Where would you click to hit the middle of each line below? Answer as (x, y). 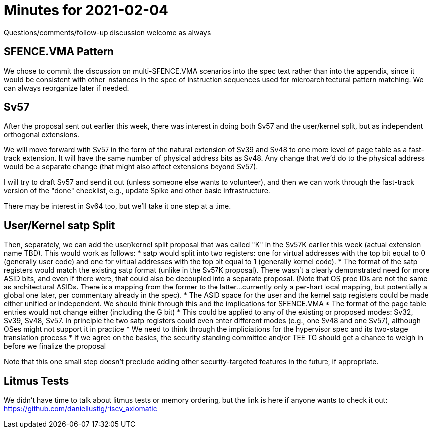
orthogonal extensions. (42, 135)
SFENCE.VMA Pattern (59, 52)
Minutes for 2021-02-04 (86, 10)
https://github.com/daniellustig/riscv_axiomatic (81, 409)
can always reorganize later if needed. (67, 88)
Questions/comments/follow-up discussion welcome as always (108, 32)
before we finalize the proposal (55, 346)
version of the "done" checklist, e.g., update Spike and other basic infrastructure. (137, 191)
